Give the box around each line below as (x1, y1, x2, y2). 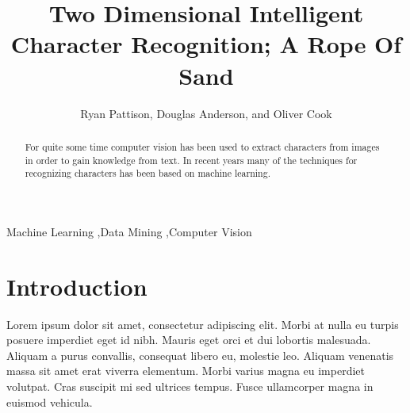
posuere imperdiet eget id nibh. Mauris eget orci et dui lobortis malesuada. (6, 331, 371, 348)
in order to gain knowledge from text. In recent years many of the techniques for (25, 153, 358, 166)
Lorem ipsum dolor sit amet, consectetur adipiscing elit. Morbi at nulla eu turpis (6, 315, 399, 332)
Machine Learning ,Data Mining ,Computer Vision (6, 223, 252, 239)
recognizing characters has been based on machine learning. (25, 166, 270, 180)
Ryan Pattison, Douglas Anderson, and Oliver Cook (80, 105, 332, 121)
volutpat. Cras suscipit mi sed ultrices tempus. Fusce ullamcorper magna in (6, 377, 374, 394)
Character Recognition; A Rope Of (10, 28, 402, 60)
